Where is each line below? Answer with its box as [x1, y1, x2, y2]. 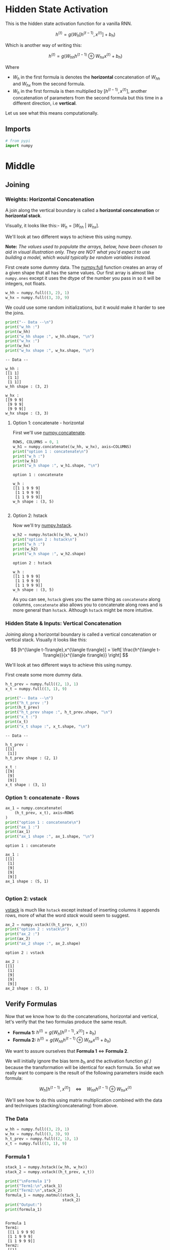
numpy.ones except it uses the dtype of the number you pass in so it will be [5, 275, 161, 281]
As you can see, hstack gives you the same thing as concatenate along [12, 596, 161, 602]
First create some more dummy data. [5, 671, 83, 678]
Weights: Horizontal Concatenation [5, 195, 95, 202]
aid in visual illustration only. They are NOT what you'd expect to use [5, 249, 150, 255]
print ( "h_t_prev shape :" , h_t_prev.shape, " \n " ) [5, 710, 113, 715]
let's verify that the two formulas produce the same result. [5, 1019, 127, 1025]
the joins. [5, 309, 24, 316]
